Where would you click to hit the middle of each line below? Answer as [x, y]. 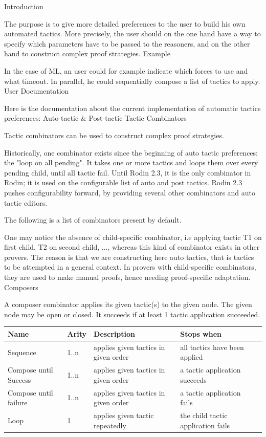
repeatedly [110, 425]
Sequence [22, 352]
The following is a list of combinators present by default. [93, 220]
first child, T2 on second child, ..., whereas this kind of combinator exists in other [132, 247]
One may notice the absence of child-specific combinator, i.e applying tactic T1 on [133, 237]
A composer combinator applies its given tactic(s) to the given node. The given [128, 304]
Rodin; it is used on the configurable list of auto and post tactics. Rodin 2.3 [123, 182]
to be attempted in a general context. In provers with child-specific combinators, [130, 267]
